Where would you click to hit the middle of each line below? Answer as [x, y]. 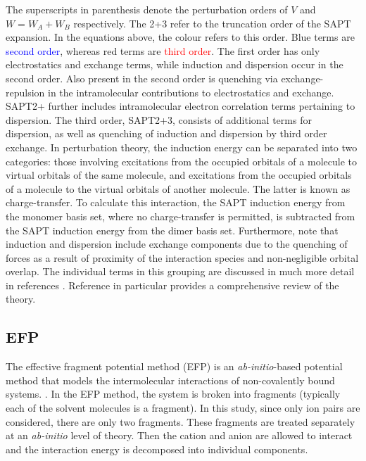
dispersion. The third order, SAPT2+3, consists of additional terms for [159, 119]
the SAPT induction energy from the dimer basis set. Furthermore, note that [172, 230]
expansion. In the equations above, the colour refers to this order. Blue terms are [180, 37]
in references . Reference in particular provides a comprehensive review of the [172, 285]
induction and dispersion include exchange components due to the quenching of [177, 244]
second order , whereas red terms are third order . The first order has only [163, 50]
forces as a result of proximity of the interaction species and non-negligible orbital [182, 257]
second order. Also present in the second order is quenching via [142, 78]
